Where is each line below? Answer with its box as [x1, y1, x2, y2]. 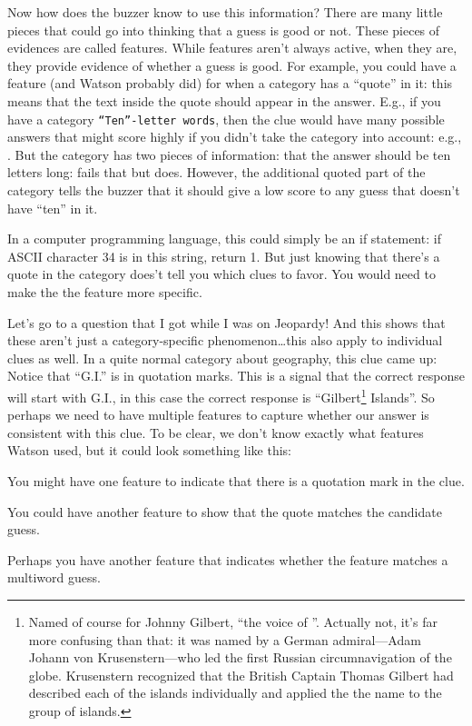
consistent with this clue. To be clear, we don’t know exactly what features [7, 423, 424, 442]
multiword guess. [7, 568, 101, 587]
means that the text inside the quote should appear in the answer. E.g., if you [7, 91, 441, 110]
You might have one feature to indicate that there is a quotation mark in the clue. [7, 471, 465, 490]
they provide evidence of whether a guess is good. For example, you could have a [7, 55, 457, 75]
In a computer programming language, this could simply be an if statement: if [7, 229, 441, 248]
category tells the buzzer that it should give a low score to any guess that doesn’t [7, 181, 460, 199]
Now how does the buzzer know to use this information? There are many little [7, 3, 443, 21]
